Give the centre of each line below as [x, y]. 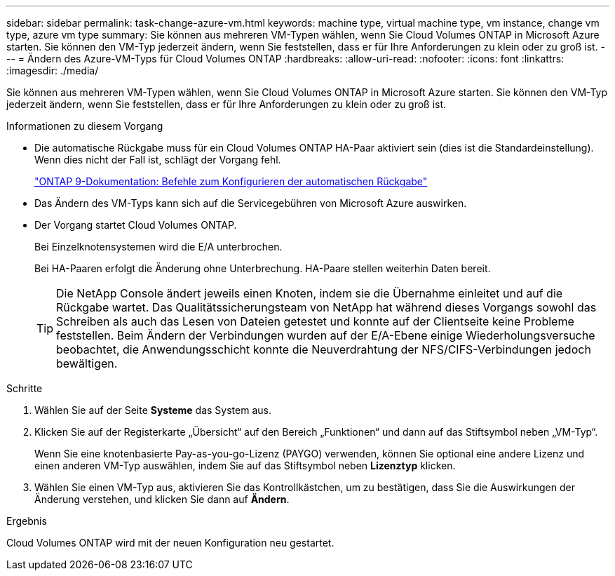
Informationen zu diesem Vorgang [85, 126]
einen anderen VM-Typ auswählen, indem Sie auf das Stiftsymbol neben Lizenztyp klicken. [245, 466]
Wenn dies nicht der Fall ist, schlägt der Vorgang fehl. [158, 160]
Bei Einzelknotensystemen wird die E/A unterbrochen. [158, 247]
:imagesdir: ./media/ [53, 71]
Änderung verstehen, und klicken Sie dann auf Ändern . [162, 499]
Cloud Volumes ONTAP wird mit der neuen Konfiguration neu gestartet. [170, 543]
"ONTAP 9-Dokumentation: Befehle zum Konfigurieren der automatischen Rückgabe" [231, 181]
